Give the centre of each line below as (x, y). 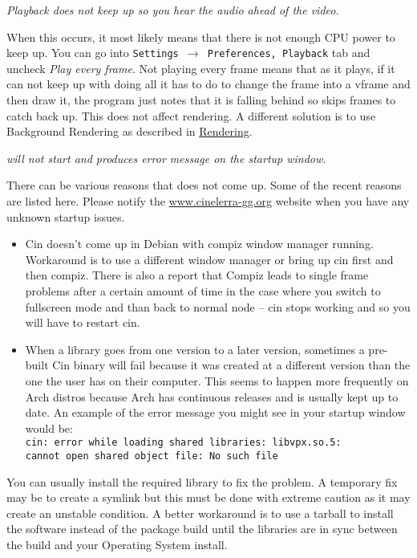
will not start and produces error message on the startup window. (166, 158)
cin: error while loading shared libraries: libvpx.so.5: (183, 443)
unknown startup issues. (66, 216)
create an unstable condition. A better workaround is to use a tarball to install (200, 513)
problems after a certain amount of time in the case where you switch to (203, 290)
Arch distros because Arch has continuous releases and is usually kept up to (212, 396)
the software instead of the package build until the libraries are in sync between (202, 529)
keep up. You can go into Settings (93, 53)
